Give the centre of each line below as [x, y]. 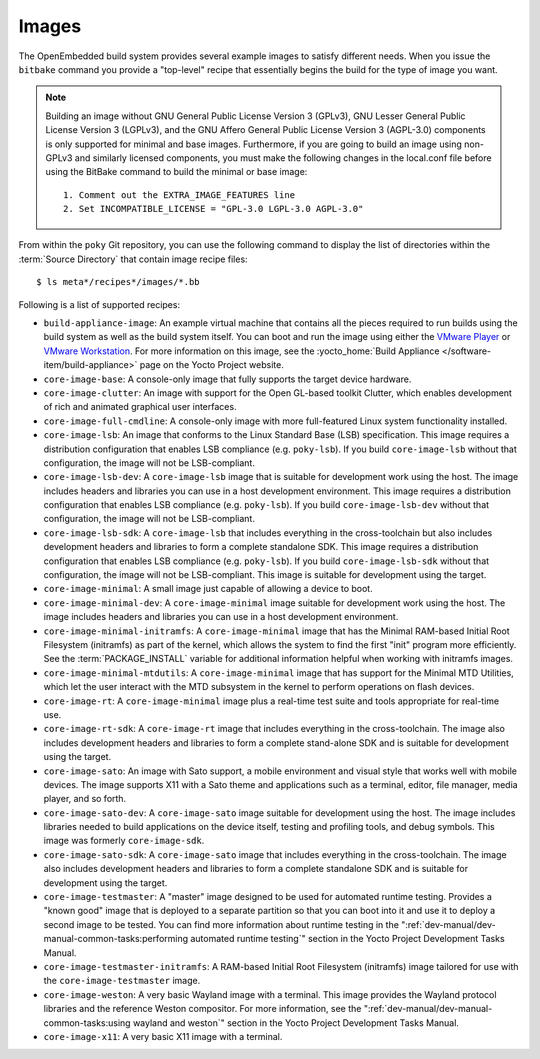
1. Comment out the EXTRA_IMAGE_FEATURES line [179, 194]
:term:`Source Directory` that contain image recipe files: [133, 259]
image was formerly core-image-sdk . [124, 841]
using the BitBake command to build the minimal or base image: [176, 172]
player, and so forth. [85, 799]
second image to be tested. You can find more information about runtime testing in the [221, 924]
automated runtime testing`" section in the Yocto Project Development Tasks [347, 939]
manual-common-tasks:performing [116, 939]
